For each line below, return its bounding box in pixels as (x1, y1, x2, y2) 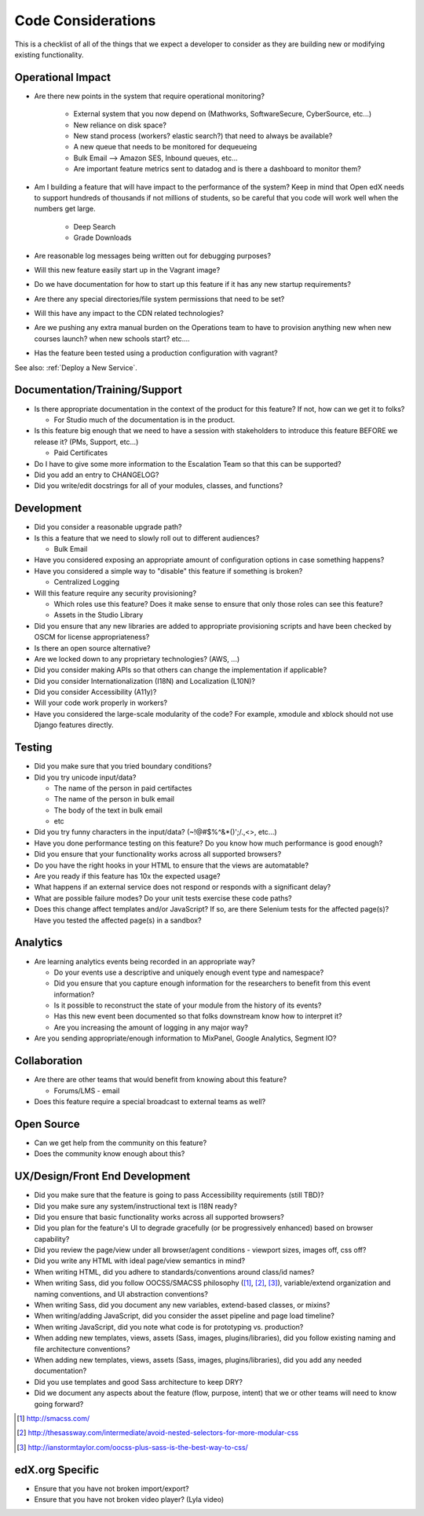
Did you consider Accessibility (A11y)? (34, 688, 157, 697)
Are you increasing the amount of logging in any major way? (53, 1022, 249, 1032)
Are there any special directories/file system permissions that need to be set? (34, 294, 285, 303)
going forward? (34, 1399, 84, 1408)
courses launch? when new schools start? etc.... (34, 334, 190, 343)
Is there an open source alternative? (34, 643, 151, 652)
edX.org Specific (14, 1463, 100, 1477)
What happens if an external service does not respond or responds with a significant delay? (34, 883, 331, 892)
